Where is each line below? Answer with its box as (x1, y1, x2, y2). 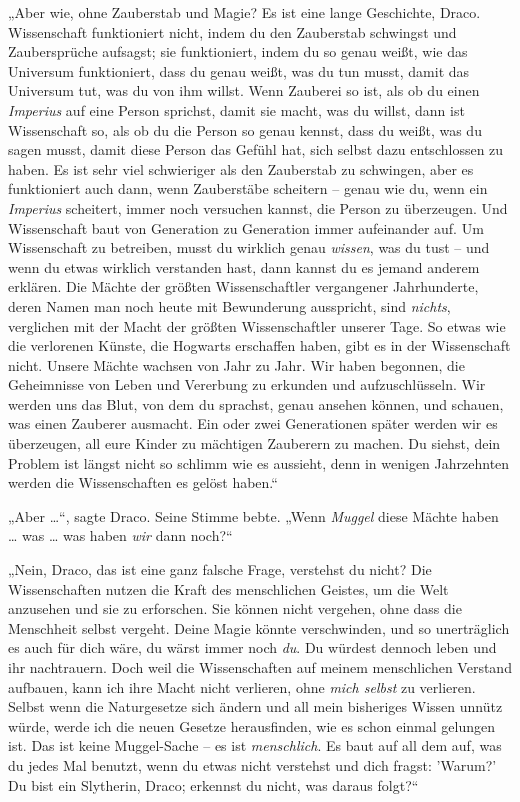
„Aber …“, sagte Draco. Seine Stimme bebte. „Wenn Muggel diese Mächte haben (8, 505, 499, 526)
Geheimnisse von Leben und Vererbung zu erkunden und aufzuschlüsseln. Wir (8, 374, 486, 395)
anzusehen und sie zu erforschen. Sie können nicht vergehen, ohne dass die (8, 598, 462, 619)
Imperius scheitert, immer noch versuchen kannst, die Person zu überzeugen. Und (8, 197, 508, 218)
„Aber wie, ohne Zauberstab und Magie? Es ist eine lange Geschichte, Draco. (8, 2, 481, 22)
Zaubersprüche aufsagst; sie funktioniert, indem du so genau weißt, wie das (8, 41, 468, 62)
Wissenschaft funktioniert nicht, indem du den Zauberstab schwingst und (8, 21, 457, 42)
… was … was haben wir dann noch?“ (8, 525, 233, 546)
